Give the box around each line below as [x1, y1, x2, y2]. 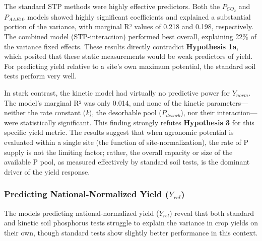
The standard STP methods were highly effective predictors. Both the [4, 1, 220, 11]
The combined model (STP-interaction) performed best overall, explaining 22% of [4, 31, 256, 42]
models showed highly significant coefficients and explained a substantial [27, 11, 251, 22]
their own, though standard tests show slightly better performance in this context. [4, 227, 258, 237]
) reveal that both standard [169, 207, 254, 218]
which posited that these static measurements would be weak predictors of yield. [4, 51, 253, 61]
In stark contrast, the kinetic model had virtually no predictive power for [4, 88, 230, 98]
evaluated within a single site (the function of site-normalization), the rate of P [4, 136, 249, 147]
